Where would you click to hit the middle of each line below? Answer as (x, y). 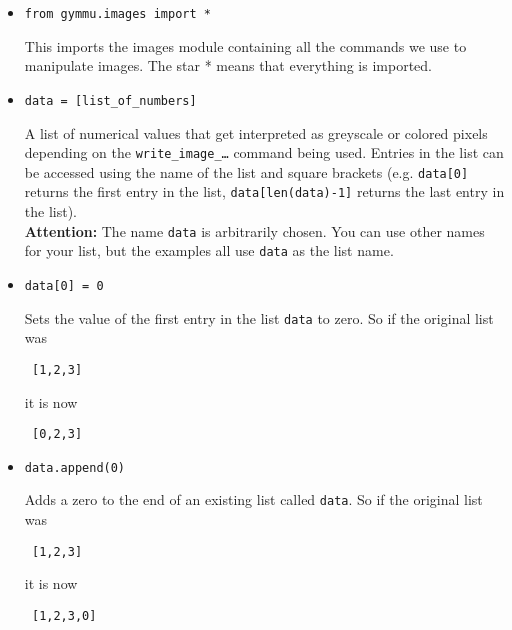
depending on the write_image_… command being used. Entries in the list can (264, 152)
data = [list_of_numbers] (110, 100)
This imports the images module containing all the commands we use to (245, 45)
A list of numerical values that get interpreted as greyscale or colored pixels (256, 132)
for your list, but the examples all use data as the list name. (209, 250)
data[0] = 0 (64, 285)
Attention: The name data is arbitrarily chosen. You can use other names (254, 230)
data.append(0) (75, 467)
